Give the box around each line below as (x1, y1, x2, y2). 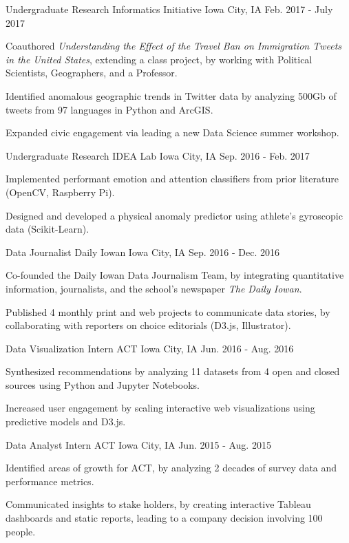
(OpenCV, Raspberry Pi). (6, 184, 115, 199)
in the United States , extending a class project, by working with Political (6, 52, 313, 66)
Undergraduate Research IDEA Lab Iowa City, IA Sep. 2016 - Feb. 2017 (6, 148, 310, 162)
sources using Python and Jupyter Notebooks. (6, 377, 200, 392)
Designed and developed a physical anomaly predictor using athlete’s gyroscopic (6, 208, 343, 222)
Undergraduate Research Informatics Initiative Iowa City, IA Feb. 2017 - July (6, 2, 333, 16)
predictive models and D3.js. (6, 414, 126, 429)
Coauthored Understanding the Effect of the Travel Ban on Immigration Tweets (6, 39, 342, 53)
